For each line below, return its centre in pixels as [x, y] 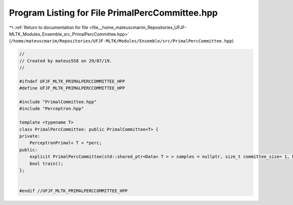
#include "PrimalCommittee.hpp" [58, 102]
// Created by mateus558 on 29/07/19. [66, 61]
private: [30, 136]
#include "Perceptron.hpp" [52, 109]
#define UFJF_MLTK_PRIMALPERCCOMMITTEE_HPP [72, 88]
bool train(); [46, 163]
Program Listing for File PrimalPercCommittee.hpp [113, 13]
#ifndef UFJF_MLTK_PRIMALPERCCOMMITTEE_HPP [72, 81]
